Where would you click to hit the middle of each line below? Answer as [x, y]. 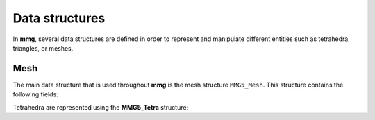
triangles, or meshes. [43, 48]
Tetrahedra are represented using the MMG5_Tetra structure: [101, 107]
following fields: [35, 94]
